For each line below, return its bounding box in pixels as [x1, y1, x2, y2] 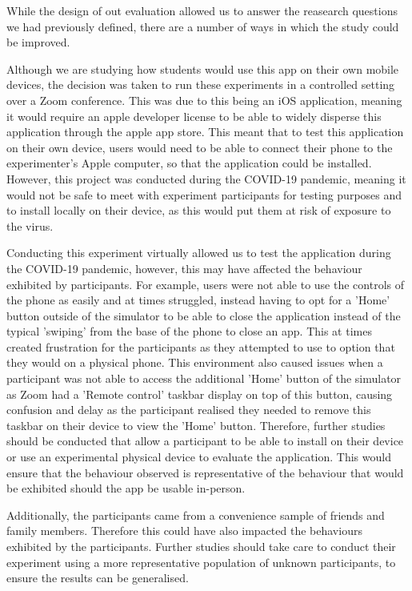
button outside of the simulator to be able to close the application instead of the [6, 307, 401, 324]
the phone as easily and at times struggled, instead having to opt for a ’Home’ [6, 291, 390, 308]
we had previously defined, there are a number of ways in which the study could [6, 18, 399, 34]
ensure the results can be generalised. [6, 569, 189, 586]
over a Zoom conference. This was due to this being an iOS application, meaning [6, 91, 402, 108]
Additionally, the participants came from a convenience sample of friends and [6, 506, 385, 523]
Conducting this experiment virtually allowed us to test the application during [6, 244, 391, 261]
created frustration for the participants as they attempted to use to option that [6, 338, 395, 355]
